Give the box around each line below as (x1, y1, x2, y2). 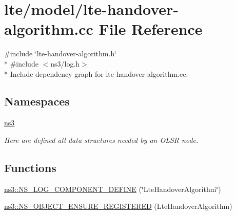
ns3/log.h (50, 58, 80, 69)
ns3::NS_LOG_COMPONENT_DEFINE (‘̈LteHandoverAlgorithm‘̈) (4, 183, 221, 194)
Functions (4, 159, 56, 175)
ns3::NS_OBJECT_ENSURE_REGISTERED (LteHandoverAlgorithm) (4, 201, 232, 211)
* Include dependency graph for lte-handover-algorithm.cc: (4, 68, 188, 79)
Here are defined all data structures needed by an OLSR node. (4, 134, 199, 145)
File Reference (99, 18, 203, 39)
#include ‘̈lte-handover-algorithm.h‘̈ (4, 48, 117, 59)
